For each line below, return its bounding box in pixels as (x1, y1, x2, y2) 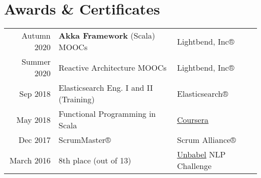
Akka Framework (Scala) (58, 30, 156, 42)
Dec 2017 (19, 134, 51, 146)
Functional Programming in (58, 108, 156, 120)
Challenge (177, 160, 212, 172)
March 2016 (9, 154, 51, 166)
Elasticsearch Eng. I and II (58, 82, 153, 94)
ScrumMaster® (58, 134, 111, 146)
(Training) (58, 93, 95, 105)
